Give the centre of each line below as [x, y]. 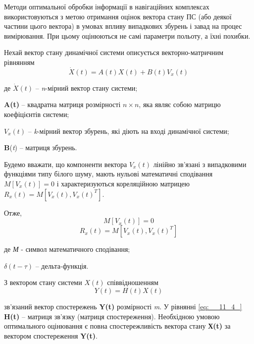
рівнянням [19, 62]
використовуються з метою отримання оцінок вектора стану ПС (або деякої [118, 16]
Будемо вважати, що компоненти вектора [66, 164]
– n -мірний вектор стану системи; [86, 87]
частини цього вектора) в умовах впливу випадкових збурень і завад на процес [123, 26]
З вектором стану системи [43, 282]
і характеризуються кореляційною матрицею [123, 183]
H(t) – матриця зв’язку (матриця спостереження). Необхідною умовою [112, 316]
